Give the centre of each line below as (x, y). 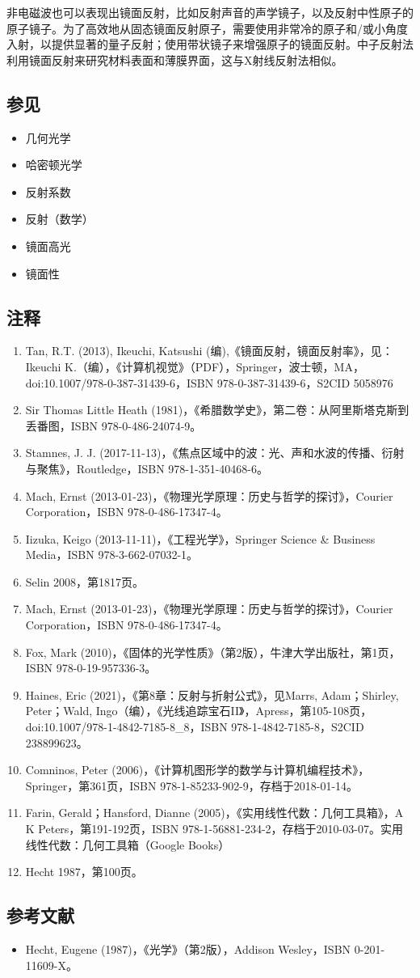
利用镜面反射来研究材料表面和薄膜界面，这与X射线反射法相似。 (175, 59)
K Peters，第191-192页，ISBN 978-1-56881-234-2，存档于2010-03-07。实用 (214, 828)
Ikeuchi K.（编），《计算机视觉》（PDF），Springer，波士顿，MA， (195, 366)
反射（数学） (59, 219)
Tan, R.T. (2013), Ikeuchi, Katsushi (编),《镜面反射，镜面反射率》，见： (209, 351)
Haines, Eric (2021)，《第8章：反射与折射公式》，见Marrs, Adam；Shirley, (212, 694)
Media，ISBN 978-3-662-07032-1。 (112, 555)
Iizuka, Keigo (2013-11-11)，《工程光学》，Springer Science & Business (200, 538)
